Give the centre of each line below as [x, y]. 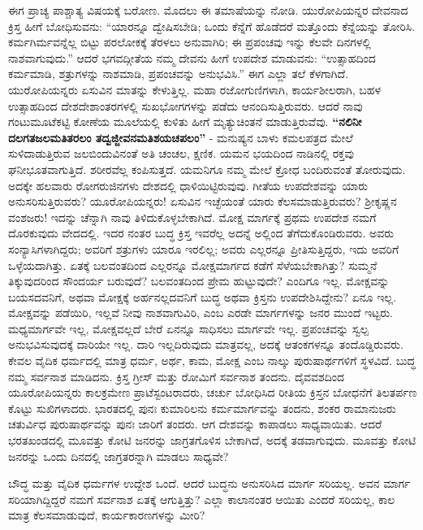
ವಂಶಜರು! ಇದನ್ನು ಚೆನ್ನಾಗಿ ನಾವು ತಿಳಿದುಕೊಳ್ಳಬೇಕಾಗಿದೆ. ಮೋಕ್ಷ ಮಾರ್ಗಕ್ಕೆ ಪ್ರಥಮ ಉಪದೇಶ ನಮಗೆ [192, 217]
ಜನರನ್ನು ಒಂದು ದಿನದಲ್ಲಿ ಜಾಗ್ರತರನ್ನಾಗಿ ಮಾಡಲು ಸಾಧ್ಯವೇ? [119, 456]
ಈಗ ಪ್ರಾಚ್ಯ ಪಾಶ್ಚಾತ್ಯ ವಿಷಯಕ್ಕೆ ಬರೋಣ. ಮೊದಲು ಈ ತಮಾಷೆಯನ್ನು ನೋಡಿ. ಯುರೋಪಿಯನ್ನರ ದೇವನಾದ [208, 10]
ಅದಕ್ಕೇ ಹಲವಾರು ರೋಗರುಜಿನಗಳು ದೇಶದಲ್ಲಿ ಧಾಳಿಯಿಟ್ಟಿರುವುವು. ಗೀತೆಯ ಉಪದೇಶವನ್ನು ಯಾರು [188, 185]
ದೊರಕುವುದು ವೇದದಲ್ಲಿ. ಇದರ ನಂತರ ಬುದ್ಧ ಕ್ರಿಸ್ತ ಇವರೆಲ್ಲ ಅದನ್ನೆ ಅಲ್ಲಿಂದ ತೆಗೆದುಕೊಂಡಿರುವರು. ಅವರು [201, 233]
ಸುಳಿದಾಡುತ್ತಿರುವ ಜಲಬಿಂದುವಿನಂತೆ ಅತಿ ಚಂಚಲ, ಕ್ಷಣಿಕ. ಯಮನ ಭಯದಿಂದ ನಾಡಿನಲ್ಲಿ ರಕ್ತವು [181, 153]
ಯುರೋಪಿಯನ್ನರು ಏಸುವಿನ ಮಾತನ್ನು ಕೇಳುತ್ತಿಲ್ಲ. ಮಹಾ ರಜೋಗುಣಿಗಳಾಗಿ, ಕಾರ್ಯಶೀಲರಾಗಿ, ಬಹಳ [195, 89]
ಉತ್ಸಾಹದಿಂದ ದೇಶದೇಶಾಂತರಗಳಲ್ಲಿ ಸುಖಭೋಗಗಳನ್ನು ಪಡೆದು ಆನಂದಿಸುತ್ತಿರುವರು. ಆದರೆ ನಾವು [186, 105]
